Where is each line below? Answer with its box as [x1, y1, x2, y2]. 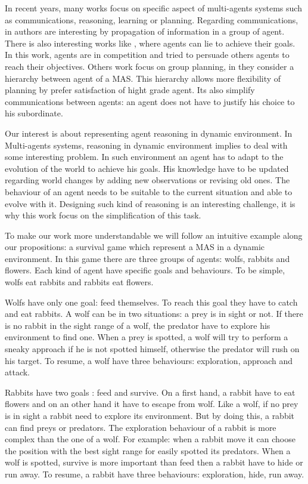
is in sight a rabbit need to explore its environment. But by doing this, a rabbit [5, 409, 295, 421]
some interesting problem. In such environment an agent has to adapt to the [5, 150, 284, 163]
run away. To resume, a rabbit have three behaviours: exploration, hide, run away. [5, 467, 304, 480]
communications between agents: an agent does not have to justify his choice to [5, 95, 295, 107]
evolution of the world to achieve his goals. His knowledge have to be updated [5, 162, 289, 174]
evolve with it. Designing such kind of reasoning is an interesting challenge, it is [5, 197, 295, 209]
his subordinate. [5, 107, 63, 119]
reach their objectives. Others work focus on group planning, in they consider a [5, 60, 294, 72]
